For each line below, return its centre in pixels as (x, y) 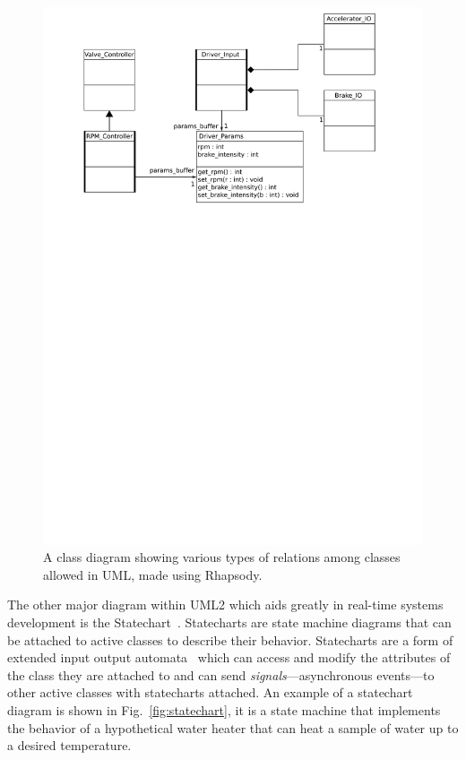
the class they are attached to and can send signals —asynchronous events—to (221, 674)
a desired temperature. (69, 745)
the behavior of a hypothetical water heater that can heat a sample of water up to (233, 727)
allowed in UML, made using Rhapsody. (153, 574)
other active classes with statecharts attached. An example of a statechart (210, 692)
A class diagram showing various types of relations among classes (222, 557)
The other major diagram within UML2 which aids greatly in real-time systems (225, 605)
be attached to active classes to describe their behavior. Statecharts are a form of (230, 639)
